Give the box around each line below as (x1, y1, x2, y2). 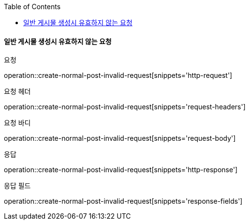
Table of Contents (4, 2, 61, 11)
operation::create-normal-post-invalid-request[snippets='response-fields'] (4, 197, 243, 206)
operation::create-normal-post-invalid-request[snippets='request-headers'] (4, 103, 246, 111)
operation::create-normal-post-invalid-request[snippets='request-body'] (4, 134, 236, 143)
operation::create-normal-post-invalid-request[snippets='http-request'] (4, 71, 233, 80)
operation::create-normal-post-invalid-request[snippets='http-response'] (4, 165, 238, 174)
